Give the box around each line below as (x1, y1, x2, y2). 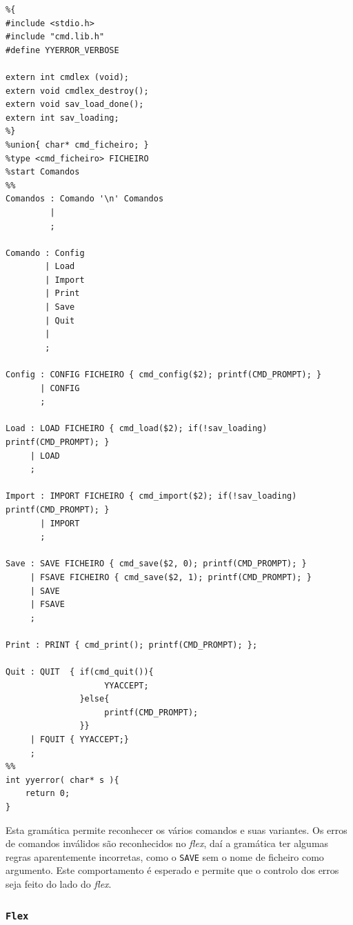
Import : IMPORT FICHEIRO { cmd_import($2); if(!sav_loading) (6, 491, 297, 501)
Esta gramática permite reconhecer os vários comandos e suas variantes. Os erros (6, 822, 347, 837)
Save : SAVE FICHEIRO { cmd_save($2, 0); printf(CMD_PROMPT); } (6, 559, 307, 569)
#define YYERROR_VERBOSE (6, 45, 119, 55)
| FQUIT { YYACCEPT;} (30, 735, 129, 745)
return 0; (25, 788, 70, 799)
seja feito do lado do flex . (6, 877, 112, 891)
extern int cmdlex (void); (6, 72, 129, 82)
